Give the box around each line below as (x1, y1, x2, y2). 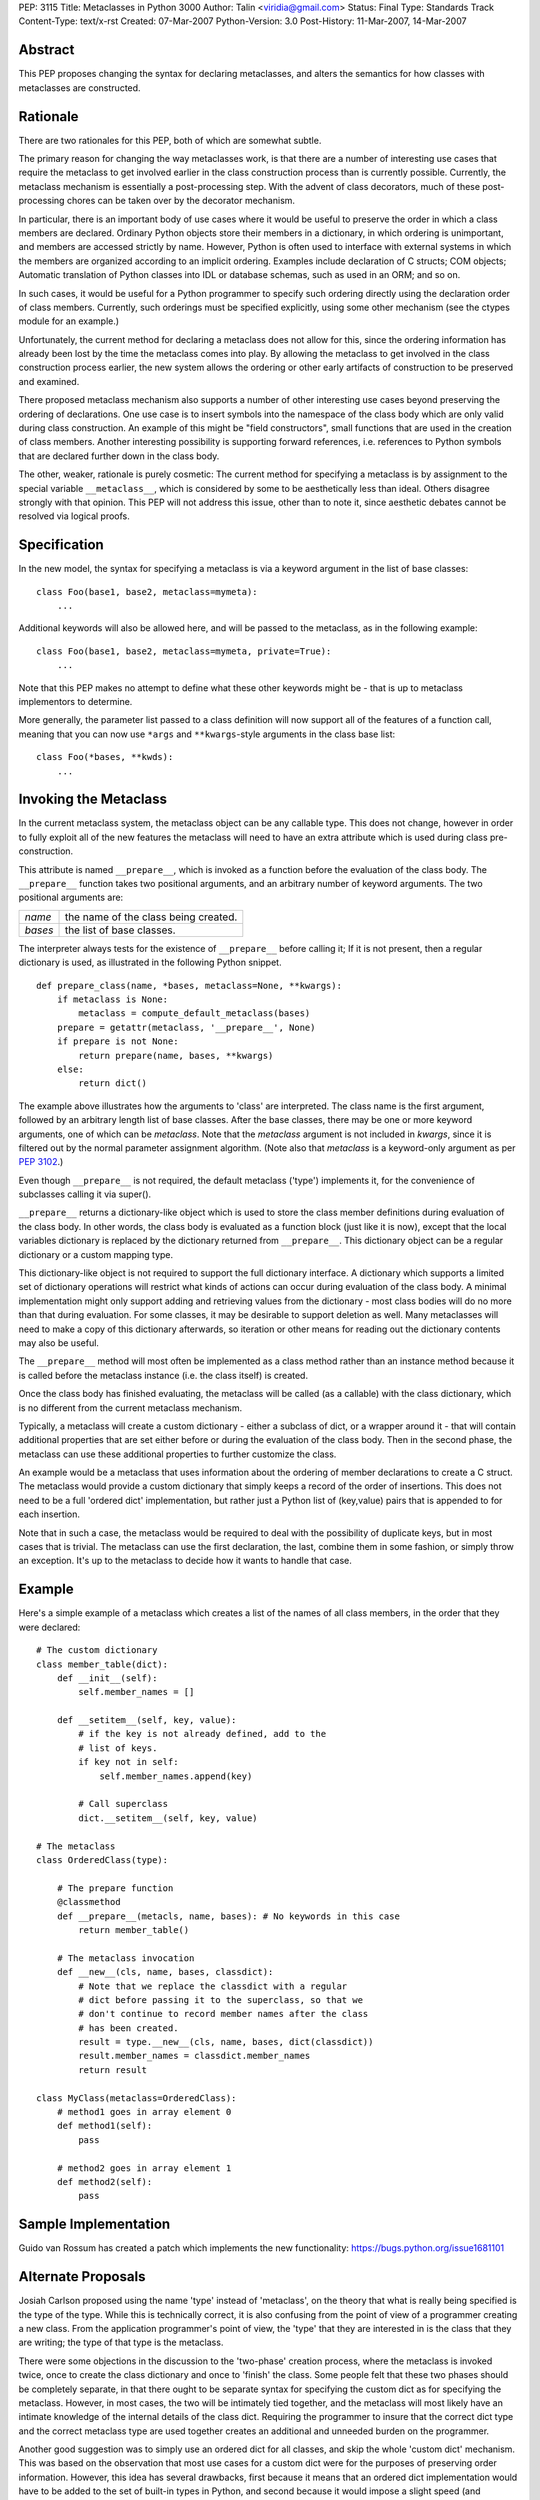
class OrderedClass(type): (36, 1854, 169, 1865)
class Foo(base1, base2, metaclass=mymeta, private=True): (36, 645, 332, 657)
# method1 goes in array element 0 (56, 2106, 232, 2118)
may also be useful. (18, 1336, 100, 1349)
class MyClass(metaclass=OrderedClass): (36, 2092, 237, 2104)
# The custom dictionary (36, 1645, 158, 1656)
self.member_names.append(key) (99, 1770, 253, 1782)
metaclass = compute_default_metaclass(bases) (78, 1008, 311, 1019)
